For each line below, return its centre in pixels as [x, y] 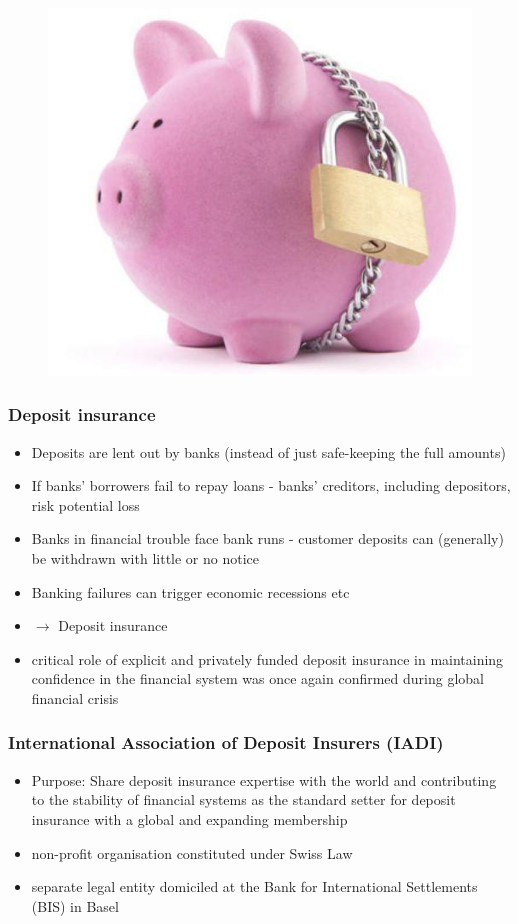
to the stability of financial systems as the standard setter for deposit [243, 799]
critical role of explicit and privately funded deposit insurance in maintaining [267, 658]
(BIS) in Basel [75, 905]
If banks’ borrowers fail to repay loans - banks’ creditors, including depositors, [271, 485]
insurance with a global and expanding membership [189, 818]
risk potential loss [85, 504]
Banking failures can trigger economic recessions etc [190, 591]
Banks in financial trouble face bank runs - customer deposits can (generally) [267, 538]
